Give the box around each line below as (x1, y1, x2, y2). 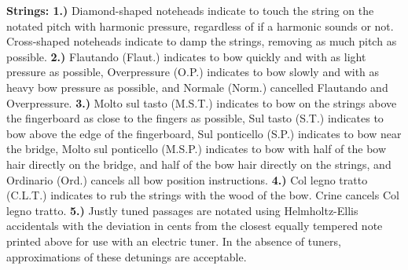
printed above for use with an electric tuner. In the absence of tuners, (6, 232, 341, 249)
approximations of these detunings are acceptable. (6, 248, 247, 265)
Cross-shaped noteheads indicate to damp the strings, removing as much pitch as (6, 33, 397, 49)
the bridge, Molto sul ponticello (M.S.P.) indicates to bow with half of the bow (6, 140, 387, 157)
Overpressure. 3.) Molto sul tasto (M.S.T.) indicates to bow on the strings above (6, 94, 397, 111)
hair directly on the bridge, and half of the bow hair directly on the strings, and (6, 155, 391, 172)
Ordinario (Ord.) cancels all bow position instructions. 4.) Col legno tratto (6, 171, 368, 188)
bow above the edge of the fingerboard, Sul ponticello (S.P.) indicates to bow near (6, 125, 402, 141)
